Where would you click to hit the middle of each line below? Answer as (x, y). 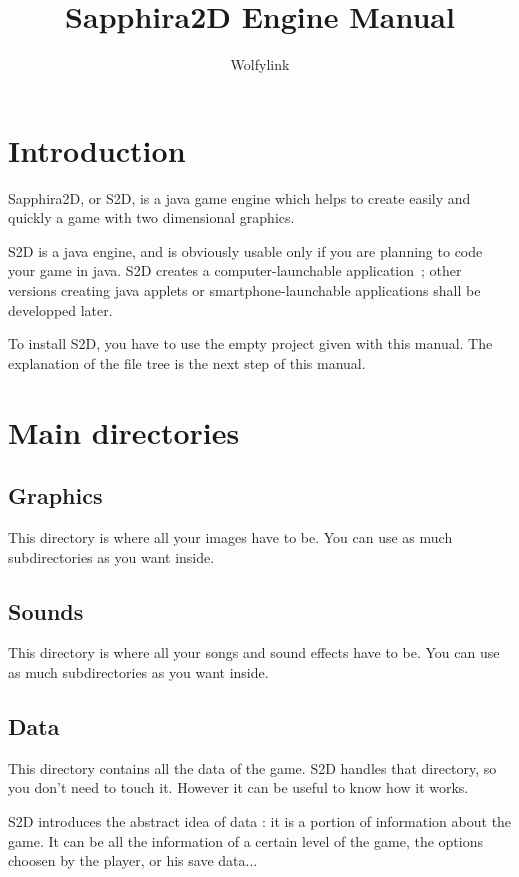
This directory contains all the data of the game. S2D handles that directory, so (252, 767)
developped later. (60, 309)
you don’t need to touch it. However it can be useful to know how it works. (238, 787)
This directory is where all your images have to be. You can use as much (230, 536)
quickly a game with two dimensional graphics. (151, 217)
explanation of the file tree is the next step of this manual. (187, 362)
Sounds (46, 610)
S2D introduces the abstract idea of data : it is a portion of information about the (260, 820)
